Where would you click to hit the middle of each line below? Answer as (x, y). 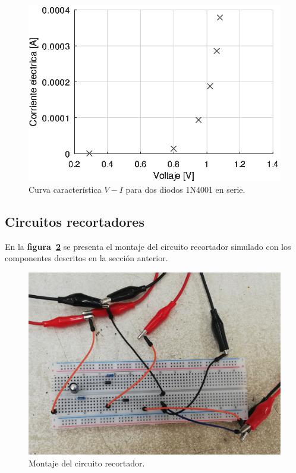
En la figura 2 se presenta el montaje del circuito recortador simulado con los (148, 246)
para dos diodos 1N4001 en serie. (185, 189)
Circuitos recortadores (75, 222)
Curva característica (65, 189)
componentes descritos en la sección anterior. (86, 258)
